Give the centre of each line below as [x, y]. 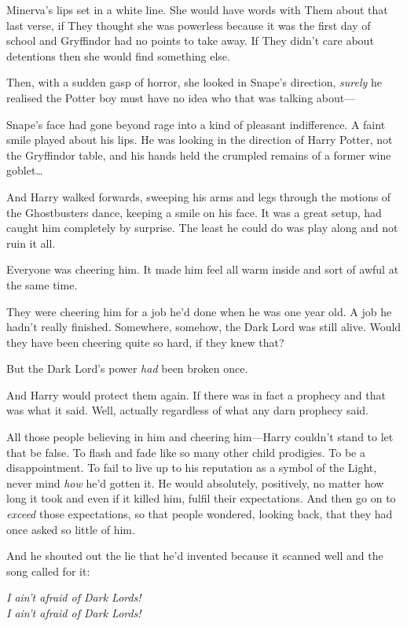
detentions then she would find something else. [118, 55]
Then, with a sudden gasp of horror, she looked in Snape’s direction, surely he [194, 82]
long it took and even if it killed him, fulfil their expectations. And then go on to [201, 498]
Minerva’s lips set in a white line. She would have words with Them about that [197, 9]
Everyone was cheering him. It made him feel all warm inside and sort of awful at [203, 269]
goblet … [25, 170]
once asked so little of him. [71, 529]
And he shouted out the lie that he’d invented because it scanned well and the [195, 556]
